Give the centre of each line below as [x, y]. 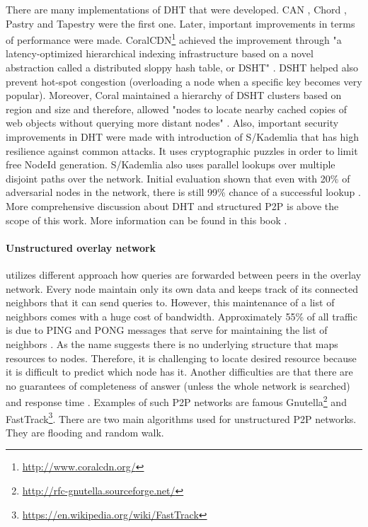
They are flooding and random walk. [85, 432]
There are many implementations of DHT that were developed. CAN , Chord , [176, 9]
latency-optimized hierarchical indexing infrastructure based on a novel [160, 53]
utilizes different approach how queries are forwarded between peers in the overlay [184, 274]
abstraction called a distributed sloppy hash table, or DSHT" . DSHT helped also [182, 68]
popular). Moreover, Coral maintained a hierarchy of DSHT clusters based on [174, 95]
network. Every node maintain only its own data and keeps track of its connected [182, 288]
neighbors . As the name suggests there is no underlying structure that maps [172, 343]
